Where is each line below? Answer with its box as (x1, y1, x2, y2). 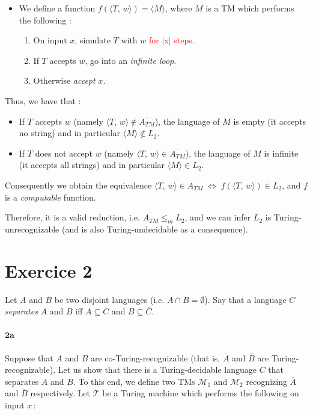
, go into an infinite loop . (85, 54, 177, 66)
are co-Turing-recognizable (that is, (90, 351, 220, 364)
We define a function (19, 2, 96, 14)
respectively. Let (30, 387, 91, 399)
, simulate (74, 34, 111, 46)
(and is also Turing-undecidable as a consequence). (61, 222, 248, 235)
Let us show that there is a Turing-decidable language (58, 363, 257, 376)
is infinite (264, 146, 299, 159)
